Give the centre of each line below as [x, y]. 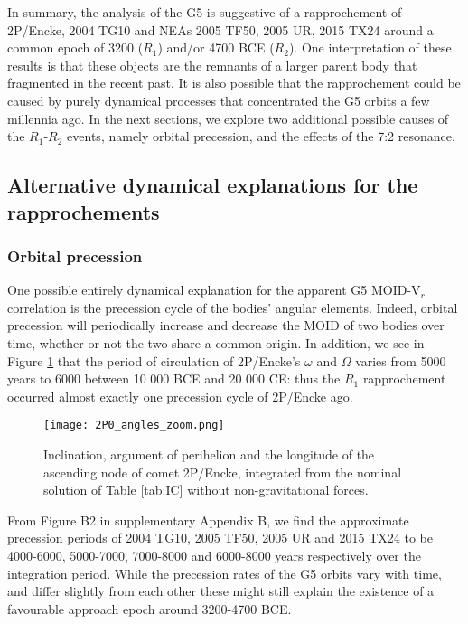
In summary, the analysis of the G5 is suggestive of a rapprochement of [205, 12]
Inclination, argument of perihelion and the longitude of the [209, 454]
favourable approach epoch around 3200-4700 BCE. [150, 608]
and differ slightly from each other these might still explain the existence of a [221, 591]
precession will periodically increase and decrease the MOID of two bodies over [226, 325]
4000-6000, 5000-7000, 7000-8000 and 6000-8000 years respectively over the [214, 555]
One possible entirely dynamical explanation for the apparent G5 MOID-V [214, 290]
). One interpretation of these [370, 47]
